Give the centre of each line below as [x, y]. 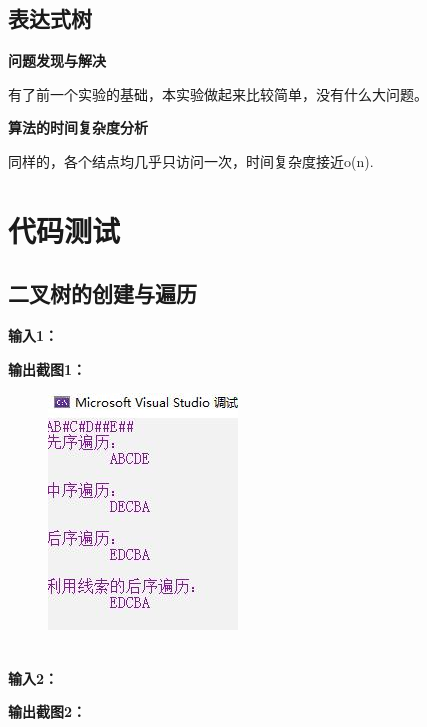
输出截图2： [47, 711]
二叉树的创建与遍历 [102, 293]
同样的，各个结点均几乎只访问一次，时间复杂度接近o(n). [191, 160]
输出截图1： [47, 368]
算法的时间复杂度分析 [78, 127]
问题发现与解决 [57, 60]
